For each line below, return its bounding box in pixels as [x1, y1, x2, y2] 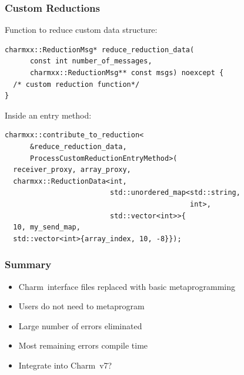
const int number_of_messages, [29, 57, 152, 66]
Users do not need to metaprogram [18, 300, 145, 312]
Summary [5, 257, 52, 272]
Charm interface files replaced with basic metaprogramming [18, 280, 236, 292]
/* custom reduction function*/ [13, 80, 140, 89]
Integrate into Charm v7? [18, 359, 112, 371]
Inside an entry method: [5, 109, 92, 121]
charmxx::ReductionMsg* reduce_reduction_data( [5, 45, 195, 54]
